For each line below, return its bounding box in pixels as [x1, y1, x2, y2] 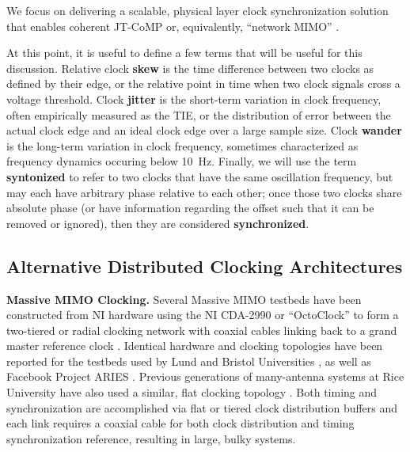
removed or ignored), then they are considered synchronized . [6, 215, 309, 231]
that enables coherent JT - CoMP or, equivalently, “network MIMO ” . [6, 17, 340, 34]
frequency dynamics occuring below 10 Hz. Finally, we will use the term [6, 153, 357, 169]
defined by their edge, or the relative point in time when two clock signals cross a [6, 75, 401, 92]
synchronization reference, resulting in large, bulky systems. [6, 430, 296, 446]
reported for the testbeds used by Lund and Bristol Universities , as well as [6, 352, 371, 369]
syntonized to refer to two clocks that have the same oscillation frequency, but [6, 168, 393, 184]
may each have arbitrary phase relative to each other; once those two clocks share [6, 184, 402, 200]
